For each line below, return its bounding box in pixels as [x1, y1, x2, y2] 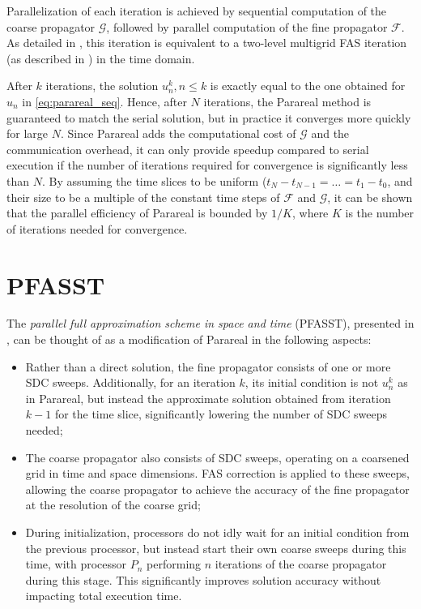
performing [147, 555, 202, 573]
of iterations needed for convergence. [6, 220, 188, 237]
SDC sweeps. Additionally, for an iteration [25, 374, 236, 391]
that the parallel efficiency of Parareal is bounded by [6, 204, 268, 221]
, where [291, 204, 329, 221]
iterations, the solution [45, 77, 159, 94]
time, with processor [25, 555, 127, 573]
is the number [345, 204, 415, 221]
